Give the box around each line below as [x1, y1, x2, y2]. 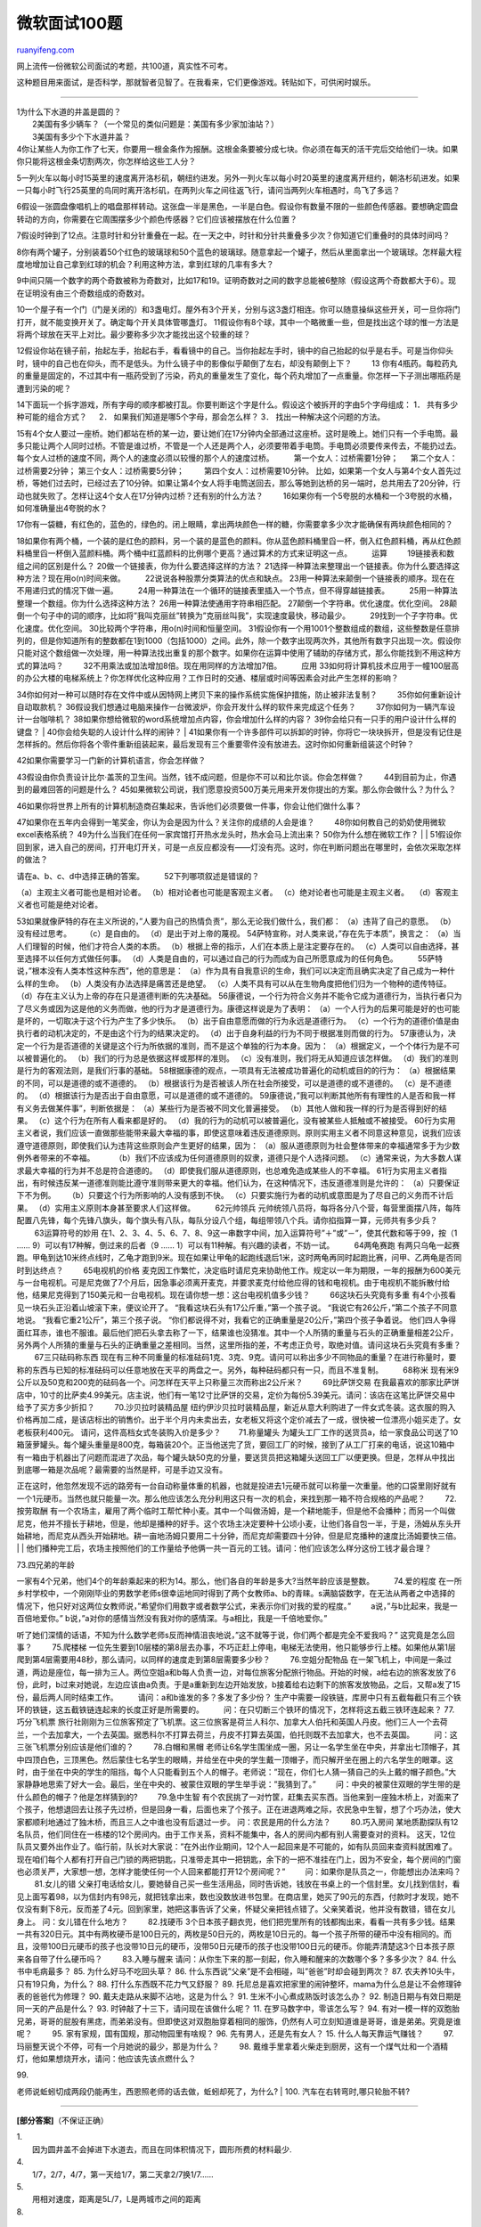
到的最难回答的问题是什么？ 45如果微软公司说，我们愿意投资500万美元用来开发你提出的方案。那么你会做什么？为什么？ [16, 784, 457, 795]
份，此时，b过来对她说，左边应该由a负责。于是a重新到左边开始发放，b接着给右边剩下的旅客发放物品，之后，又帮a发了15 [16, 1679, 461, 1690]
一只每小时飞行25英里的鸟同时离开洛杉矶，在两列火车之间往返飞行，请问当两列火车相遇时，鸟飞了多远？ [16, 185, 401, 196]
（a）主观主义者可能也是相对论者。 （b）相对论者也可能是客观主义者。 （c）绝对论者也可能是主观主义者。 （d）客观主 [16, 886, 459, 897]
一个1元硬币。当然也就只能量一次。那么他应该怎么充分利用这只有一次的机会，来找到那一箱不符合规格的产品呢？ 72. [16, 1493, 458, 1504]
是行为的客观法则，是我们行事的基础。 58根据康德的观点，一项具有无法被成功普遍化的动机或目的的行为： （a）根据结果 [16, 1065, 456, 1076]
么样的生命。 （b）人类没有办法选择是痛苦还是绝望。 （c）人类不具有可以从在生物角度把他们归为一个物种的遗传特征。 [16, 978, 452, 989]
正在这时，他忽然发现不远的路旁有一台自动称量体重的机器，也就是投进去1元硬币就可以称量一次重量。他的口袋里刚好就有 [16, 1481, 457, 1491]
